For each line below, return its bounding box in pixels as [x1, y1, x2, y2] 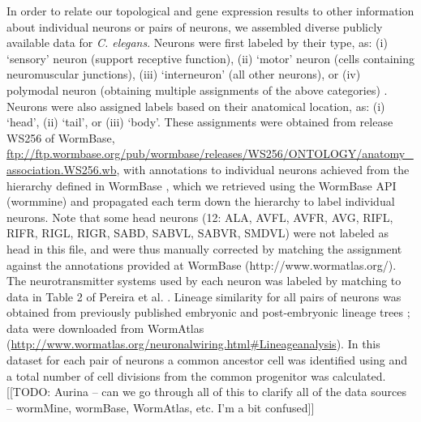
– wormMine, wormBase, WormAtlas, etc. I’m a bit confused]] [6, 399, 315, 416]
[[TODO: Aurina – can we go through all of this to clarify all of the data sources [6, 383, 406, 400]
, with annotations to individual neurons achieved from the [116, 160, 410, 177]
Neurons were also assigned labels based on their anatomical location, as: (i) [6, 97, 385, 114]
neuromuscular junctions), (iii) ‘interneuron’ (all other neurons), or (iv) [6, 66, 361, 83]
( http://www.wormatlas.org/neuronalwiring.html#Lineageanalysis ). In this [6, 335, 380, 352]
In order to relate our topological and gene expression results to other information [6, 2, 415, 19]
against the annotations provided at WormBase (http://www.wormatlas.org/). [6, 256, 397, 273]
